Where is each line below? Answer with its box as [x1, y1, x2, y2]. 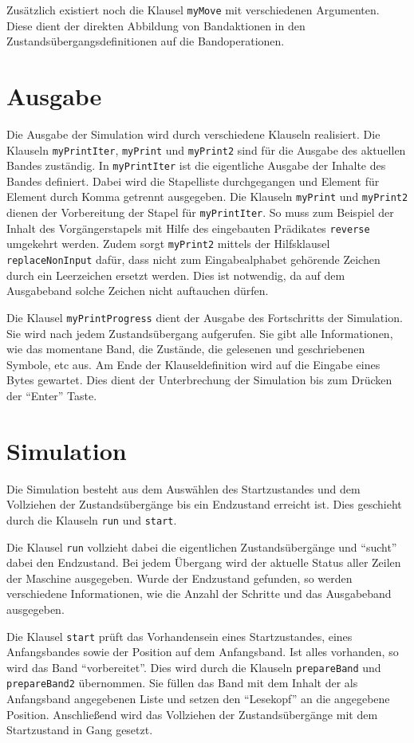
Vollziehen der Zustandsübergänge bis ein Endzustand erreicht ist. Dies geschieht [6, 496, 402, 513]
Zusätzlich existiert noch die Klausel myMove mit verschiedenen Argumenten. [6, 2, 380, 18]
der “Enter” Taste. [6, 387, 97, 403]
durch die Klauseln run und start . [6, 511, 177, 528]
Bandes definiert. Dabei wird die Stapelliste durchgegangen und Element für [6, 172, 380, 189]
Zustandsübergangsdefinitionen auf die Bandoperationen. [6, 33, 285, 49]
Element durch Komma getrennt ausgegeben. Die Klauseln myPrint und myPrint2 [6, 188, 408, 205]
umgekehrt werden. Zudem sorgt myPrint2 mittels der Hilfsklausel [6, 235, 330, 252]
